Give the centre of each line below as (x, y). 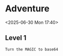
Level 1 (16, 38)
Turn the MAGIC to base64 (31, 49)
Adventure (27, 9)
